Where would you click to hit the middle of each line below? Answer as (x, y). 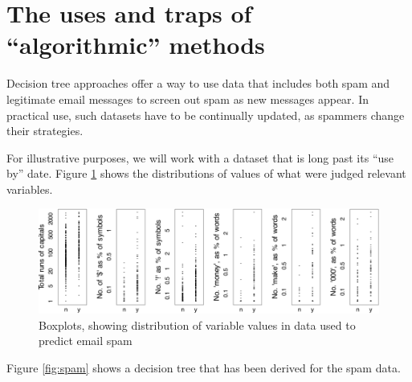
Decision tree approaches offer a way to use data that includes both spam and (198, 83)
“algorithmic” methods (136, 45)
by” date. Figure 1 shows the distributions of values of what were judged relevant (206, 173)
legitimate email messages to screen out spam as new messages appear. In (188, 99)
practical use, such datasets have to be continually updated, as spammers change (206, 115)
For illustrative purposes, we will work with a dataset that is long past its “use (200, 157)
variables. (30, 189)
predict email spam (86, 341)
